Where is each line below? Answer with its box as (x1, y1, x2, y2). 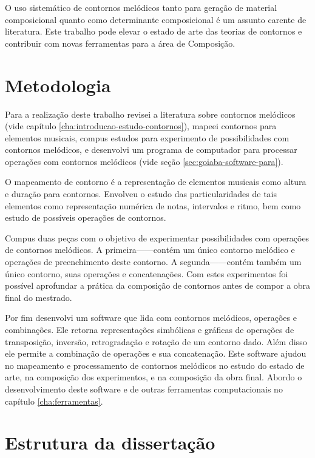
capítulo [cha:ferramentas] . (5, 394, 103, 407)
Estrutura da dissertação (5, 430, 215, 455)
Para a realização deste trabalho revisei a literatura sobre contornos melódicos (5, 107, 296, 120)
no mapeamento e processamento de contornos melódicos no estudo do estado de (5, 359, 305, 371)
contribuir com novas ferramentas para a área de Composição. (5, 36, 235, 49)
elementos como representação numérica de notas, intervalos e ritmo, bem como (5, 199, 301, 212)
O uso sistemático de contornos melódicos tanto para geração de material (5, 1, 277, 13)
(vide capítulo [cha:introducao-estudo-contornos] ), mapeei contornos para (5, 120, 277, 132)
